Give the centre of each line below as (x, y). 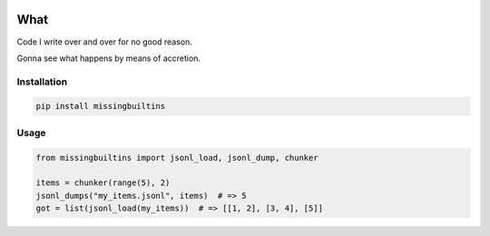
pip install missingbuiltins (101, 106)
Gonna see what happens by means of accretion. (109, 58)
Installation (42, 82)
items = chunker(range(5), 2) (103, 183)
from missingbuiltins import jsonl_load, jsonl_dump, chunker (177, 157)
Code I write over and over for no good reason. (104, 42)
